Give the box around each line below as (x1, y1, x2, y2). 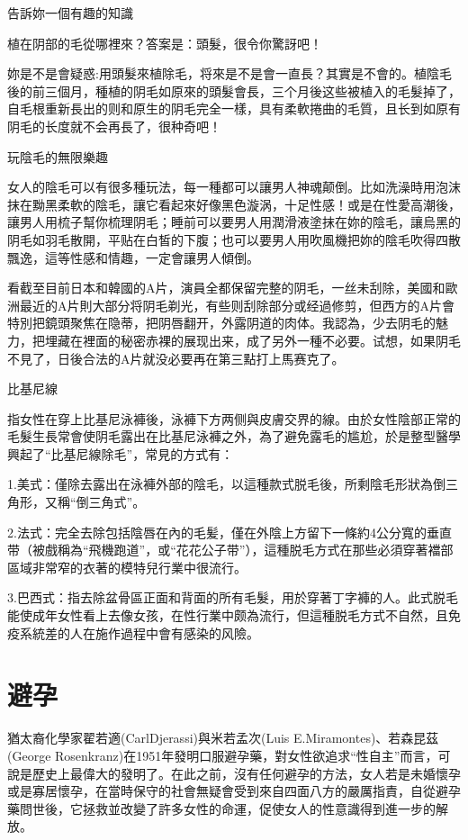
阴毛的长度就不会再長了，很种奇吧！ (7, 116, 221, 135)
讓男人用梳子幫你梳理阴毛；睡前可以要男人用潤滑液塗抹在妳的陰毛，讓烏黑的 (7, 212, 461, 231)
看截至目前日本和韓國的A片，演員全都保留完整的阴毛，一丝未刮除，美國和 (7, 278, 445, 297)
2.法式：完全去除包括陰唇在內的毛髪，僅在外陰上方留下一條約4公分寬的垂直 (7, 522, 452, 541)
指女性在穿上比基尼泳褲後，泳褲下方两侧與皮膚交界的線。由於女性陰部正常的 (7, 409, 461, 428)
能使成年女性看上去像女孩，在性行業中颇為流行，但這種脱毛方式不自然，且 (7, 606, 448, 625)
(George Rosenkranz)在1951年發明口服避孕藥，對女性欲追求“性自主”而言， (7, 745, 438, 764)
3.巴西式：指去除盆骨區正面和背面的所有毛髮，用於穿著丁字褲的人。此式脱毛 (7, 588, 458, 607)
